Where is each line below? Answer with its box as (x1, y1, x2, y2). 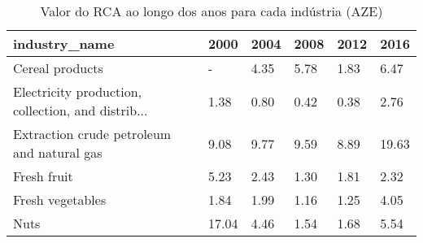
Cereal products (13, 59, 103, 77)
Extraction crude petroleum (13, 124, 172, 143)
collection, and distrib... (13, 101, 148, 119)
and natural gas (13, 143, 102, 162)
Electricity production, (13, 82, 142, 101)
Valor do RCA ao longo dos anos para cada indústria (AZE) (40, 2, 383, 20)
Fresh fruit (13, 167, 73, 185)
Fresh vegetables (13, 190, 107, 209)
